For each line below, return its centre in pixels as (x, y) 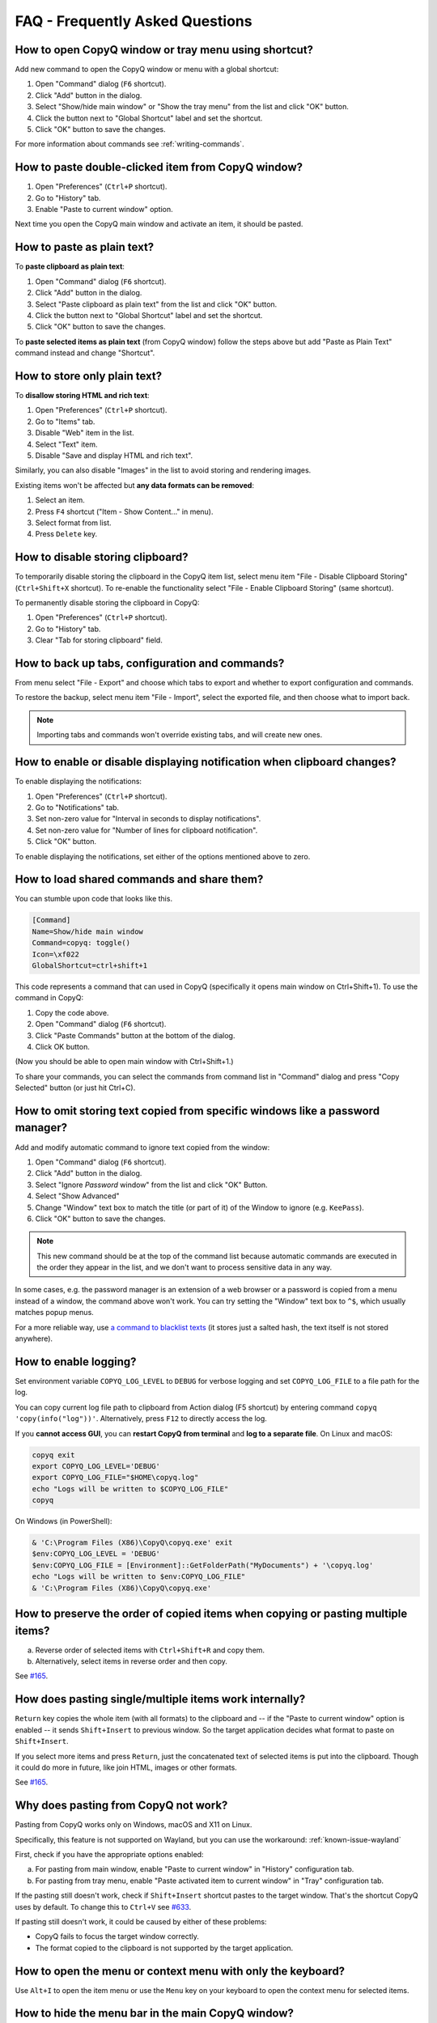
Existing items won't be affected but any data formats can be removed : (135, 485)
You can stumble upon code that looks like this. (94, 899)
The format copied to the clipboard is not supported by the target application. (164, 1948)
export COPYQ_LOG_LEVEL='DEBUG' (96, 1466)
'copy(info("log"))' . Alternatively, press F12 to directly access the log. (141, 1419)
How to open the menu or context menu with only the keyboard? (180, 1971)
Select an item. (60, 500)
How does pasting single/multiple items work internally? (160, 1699)
